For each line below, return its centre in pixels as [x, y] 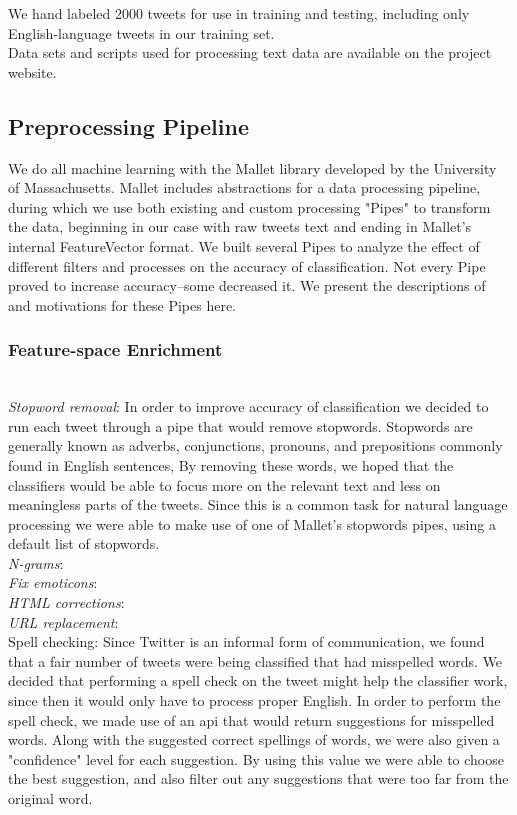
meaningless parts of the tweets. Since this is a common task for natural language [258, 504]
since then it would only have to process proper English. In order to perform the [254, 700]
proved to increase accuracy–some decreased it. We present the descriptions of [247, 285]
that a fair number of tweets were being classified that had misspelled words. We [255, 660]
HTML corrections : [66, 602]
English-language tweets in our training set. [141, 32]
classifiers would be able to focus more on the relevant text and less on [224, 484]
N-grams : [36, 562]
